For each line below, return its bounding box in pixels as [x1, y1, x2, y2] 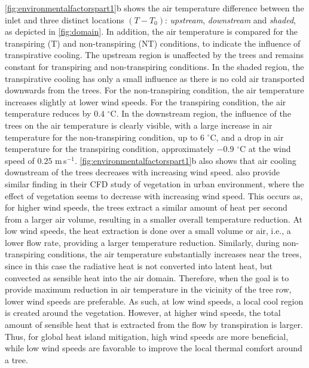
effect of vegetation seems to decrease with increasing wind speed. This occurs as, [5, 189, 303, 202]
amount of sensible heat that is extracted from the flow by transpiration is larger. [5, 318, 303, 331]
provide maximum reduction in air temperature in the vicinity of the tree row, [5, 283, 292, 296]
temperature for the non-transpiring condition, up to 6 [5, 130, 204, 143]
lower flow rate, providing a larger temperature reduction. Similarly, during [5, 236, 280, 248]
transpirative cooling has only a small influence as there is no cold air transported [5, 72, 305, 84]
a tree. [5, 353, 28, 366]
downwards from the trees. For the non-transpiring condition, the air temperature [5, 84, 304, 96]
